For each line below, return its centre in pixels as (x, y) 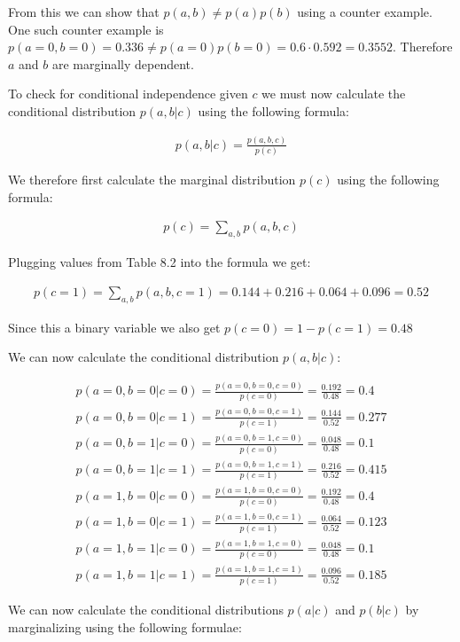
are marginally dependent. (123, 63)
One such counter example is (86, 29)
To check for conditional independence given (128, 94)
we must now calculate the (334, 94)
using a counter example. (365, 12)
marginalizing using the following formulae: (125, 626)
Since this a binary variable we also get (114, 327)
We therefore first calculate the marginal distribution (152, 180)
